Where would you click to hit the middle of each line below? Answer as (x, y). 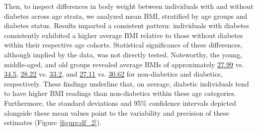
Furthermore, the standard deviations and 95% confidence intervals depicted (120, 103)
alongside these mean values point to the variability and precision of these (117, 112)
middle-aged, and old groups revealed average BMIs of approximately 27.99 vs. (124, 64)
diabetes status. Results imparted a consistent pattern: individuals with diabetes (127, 25)
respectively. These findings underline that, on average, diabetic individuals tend (127, 83)
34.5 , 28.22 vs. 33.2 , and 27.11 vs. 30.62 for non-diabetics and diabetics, (113, 74)
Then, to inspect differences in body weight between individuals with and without (129, 6)
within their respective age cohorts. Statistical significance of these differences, (123, 45)
